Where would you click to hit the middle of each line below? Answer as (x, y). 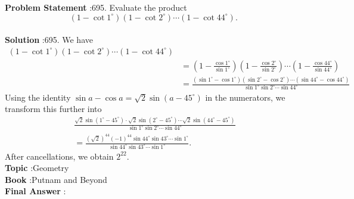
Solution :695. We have (49, 40)
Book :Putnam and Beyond (56, 179)
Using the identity (38, 97)
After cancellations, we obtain (59, 156)
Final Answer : (35, 191)
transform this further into (53, 109)
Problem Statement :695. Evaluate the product (96, 7)
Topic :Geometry (37, 168)
